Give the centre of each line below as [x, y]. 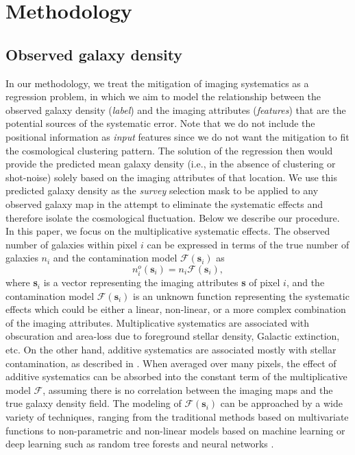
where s [22, 282]
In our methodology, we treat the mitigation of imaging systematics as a [157, 83]
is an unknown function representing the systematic [241, 295]
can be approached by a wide [281, 403]
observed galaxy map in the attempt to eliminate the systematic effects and [164, 203]
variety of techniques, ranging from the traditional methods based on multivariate [177, 416]
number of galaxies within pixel [72, 244]
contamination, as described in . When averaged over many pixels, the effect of [171, 363]
